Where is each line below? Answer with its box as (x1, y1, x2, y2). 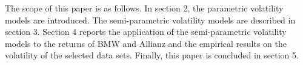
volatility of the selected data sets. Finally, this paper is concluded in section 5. (5, 49, 299, 61)
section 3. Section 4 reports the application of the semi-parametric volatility (5, 25, 287, 38)
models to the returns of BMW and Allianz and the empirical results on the (5, 37, 287, 49)
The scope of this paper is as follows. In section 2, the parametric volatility (5, 2, 284, 14)
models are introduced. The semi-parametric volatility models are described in (5, 13, 296, 26)
